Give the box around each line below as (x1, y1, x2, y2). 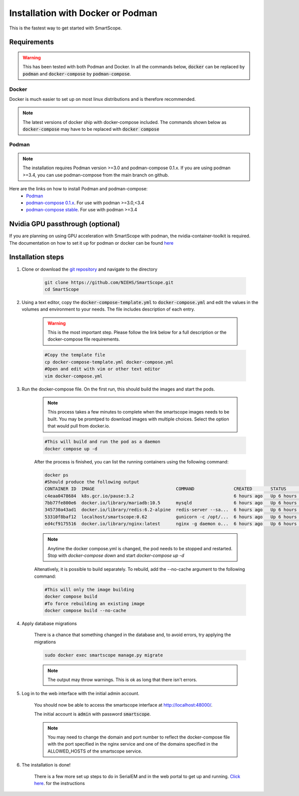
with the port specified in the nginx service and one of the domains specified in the (47, 741, 218, 747)
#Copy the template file (44, 352, 106, 358)
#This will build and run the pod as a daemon (44, 439, 160, 444)
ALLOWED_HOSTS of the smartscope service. (47, 748, 143, 754)
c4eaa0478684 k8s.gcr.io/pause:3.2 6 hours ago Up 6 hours (44, 493, 297, 499)
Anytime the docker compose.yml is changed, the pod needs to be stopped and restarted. (47, 545, 233, 551)
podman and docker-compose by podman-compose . (22, 70, 132, 77)
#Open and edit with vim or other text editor (44, 366, 160, 372)
